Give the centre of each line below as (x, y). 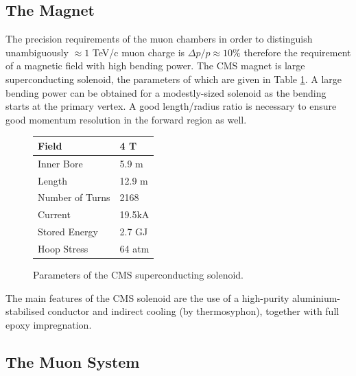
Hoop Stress (63, 248)
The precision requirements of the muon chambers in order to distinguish (159, 39)
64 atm (134, 248)
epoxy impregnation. (49, 324)
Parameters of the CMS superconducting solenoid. (139, 275)
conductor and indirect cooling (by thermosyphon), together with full (193, 311)
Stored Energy (68, 232)
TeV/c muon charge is (139, 52)
